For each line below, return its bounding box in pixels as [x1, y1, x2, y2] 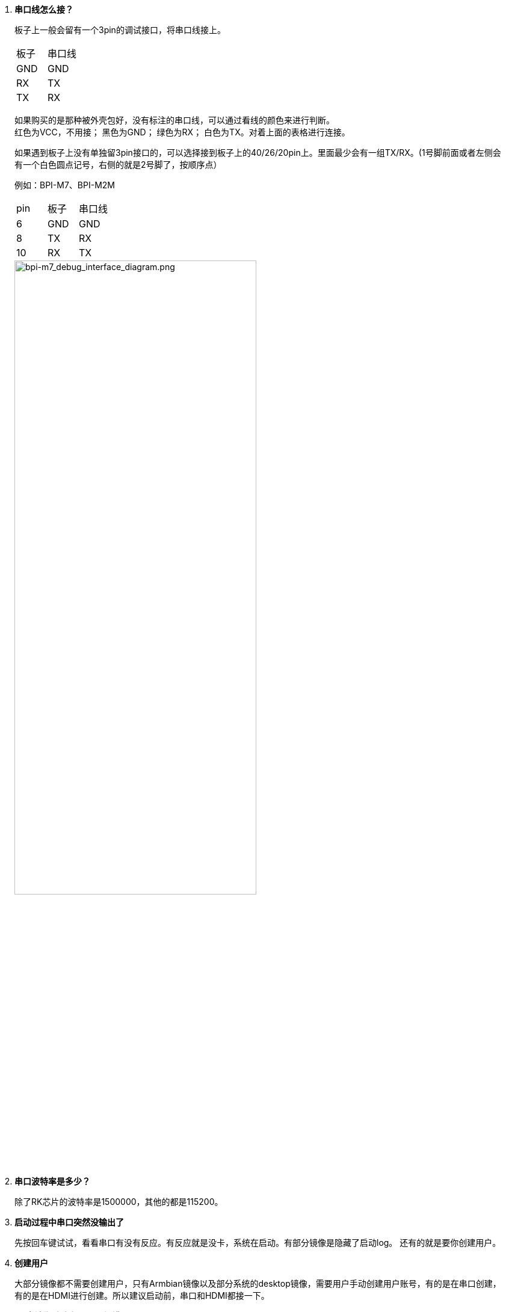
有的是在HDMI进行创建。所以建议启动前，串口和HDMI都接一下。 [14, 1290, 270, 1301]
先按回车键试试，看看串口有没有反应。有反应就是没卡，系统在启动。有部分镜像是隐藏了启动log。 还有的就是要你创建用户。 [14, 1237, 501, 1248]
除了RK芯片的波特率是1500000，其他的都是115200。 [14, 1197, 223, 1207]
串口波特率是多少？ [14, 1176, 90, 1187]
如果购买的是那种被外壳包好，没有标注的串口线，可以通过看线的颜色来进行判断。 [14, 115, 335, 125]
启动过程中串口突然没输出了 [14, 1217, 124, 1228]
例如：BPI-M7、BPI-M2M [14, 180, 116, 190]
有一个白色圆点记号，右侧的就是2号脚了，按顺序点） [14, 159, 222, 170]
